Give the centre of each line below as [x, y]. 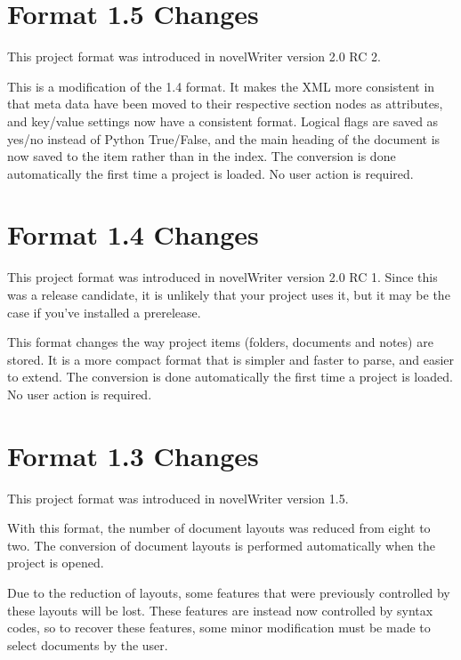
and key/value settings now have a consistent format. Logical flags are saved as [223, 121]
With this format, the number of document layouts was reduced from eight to [219, 528]
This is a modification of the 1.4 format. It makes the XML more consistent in [221, 86]
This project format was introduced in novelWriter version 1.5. [178, 498]
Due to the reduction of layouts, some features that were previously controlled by [229, 593]
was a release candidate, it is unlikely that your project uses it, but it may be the [229, 294]
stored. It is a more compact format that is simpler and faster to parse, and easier [231, 359]
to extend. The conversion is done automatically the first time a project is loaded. [230, 377]
